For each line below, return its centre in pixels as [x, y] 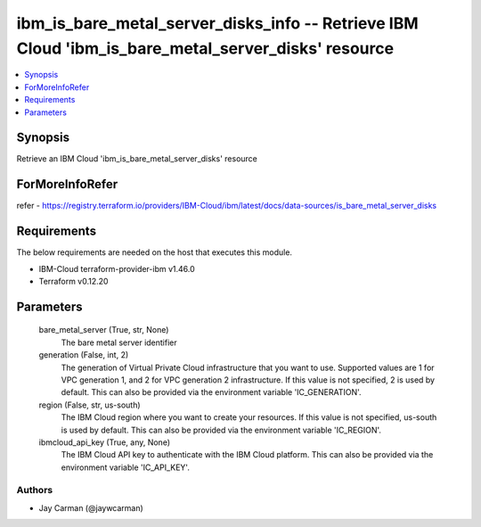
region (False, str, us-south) [90, 405]
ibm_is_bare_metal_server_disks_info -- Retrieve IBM [217, 23]
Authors [35, 490]
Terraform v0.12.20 [73, 282]
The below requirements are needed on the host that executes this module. [155, 252]
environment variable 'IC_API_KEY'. [126, 467]
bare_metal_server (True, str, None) [104, 330]
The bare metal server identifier [119, 342]
